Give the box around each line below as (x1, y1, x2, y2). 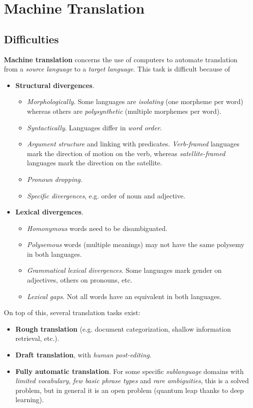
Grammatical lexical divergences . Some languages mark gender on (27, 265, 222, 275)
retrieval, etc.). (15, 333, 59, 343)
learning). (15, 394, 44, 405)
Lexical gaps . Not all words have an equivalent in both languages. (27, 291, 222, 301)
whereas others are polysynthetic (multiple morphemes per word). (27, 106, 221, 116)
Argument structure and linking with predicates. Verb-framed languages (27, 139, 240, 149)
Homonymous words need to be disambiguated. (27, 223, 168, 233)
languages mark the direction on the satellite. (27, 158, 163, 168)
